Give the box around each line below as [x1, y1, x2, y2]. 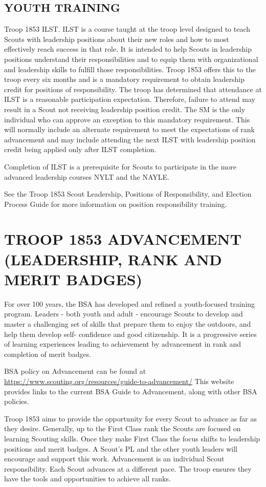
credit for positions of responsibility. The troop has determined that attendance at [4, 83, 262, 94]
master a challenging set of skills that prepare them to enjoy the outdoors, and [4, 318, 251, 329]
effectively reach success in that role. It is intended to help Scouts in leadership [4, 44, 252, 54]
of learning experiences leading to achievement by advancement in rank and [4, 338, 241, 349]
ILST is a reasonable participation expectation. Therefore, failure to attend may [4, 94, 255, 104]
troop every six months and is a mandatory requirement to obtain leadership [4, 74, 245, 84]
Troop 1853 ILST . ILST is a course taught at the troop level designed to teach [4, 24, 251, 34]
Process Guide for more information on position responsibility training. [4, 198, 227, 209]
